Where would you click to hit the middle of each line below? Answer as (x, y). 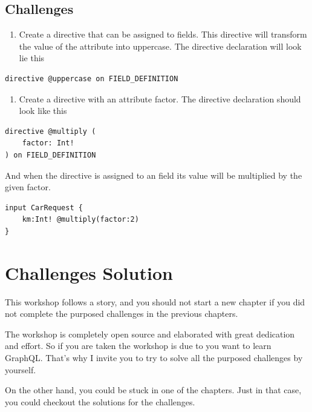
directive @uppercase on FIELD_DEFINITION (92, 78)
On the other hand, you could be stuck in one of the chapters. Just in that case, (153, 390)
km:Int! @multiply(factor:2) (80, 220)
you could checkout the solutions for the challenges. (100, 401)
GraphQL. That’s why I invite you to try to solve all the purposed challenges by (154, 358)
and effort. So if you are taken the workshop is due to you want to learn (138, 346)
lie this (32, 58)
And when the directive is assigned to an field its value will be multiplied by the (154, 175)
